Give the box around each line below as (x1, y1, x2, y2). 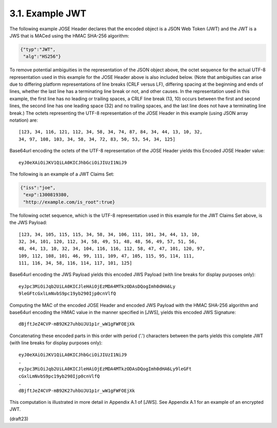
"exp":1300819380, (23, 192, 69, 198)
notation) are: (9, 117, 38, 123)
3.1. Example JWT (9, 8, 87, 19)
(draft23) (9, 416, 29, 422)
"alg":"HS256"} (23, 54, 62, 60)
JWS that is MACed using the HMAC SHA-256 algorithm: (9, 32, 129, 38)
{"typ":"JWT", (20, 46, 56, 52)
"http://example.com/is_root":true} (23, 199, 115, 205)
